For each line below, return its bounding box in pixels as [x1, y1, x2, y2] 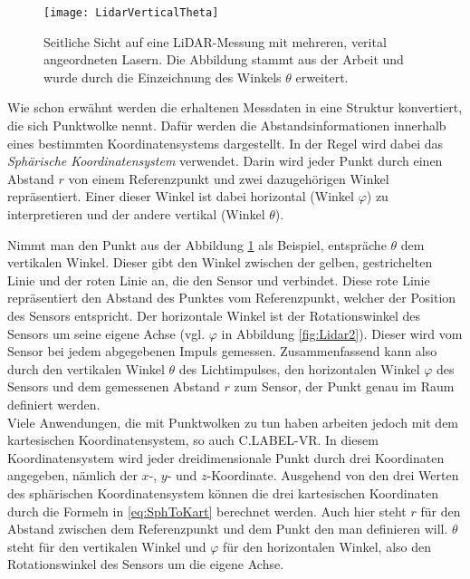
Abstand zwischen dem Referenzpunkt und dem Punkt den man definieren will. [7, 519, 448, 538]
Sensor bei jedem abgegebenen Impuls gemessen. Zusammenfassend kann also [7, 342, 437, 361]
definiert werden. [7, 394, 101, 413]
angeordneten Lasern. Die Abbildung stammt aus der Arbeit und [43, 50, 404, 69]
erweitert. [295, 67, 349, 86]
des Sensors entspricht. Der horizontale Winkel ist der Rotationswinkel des [7, 305, 421, 324]
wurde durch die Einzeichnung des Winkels [43, 67, 282, 86]
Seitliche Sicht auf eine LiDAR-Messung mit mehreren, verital [43, 32, 387, 51]
